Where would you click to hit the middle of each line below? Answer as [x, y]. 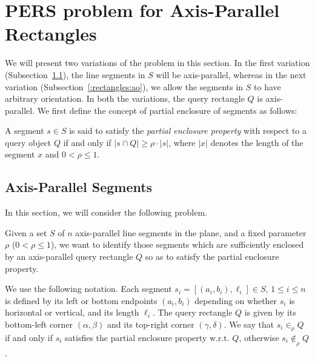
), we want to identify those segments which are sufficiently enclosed [177, 244]
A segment [25, 131]
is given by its [270, 312]
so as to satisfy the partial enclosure [212, 257]
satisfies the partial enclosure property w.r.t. [147, 337]
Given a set [26, 232]
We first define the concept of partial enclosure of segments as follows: [167, 110]
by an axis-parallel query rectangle [69, 257]
